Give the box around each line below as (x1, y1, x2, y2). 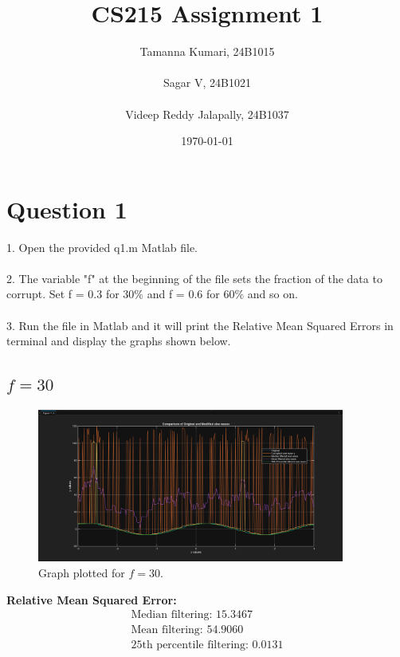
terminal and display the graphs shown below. (6, 332, 231, 349)
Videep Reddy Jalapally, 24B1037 (125, 105, 289, 122)
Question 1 (6, 192, 127, 225)
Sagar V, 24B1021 (163, 74, 251, 91)
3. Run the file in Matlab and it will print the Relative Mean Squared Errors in (6, 317, 394, 333)
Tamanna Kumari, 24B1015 (139, 43, 275, 60)
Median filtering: (131, 609, 213, 621)
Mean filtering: (131, 624, 203, 636)
